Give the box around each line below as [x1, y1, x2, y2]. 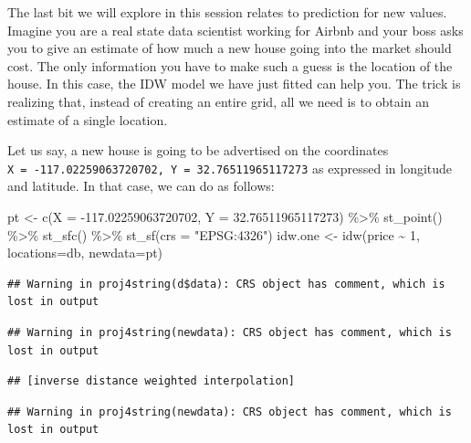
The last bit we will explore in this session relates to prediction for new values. [7, 3, 447, 21]
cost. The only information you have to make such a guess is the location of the [7, 56, 453, 75]
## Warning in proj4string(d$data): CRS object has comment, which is [7, 277, 445, 290]
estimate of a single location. [7, 110, 168, 129]
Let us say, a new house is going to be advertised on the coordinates [7, 141, 389, 160]
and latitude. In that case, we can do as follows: [7, 176, 275, 195]
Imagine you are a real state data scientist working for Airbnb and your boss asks [7, 20, 464, 39]
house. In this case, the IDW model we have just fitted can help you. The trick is [7, 74, 461, 93]
